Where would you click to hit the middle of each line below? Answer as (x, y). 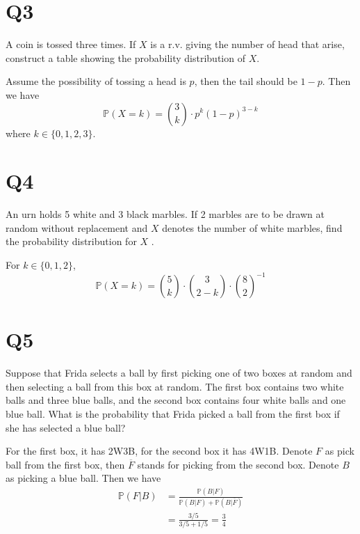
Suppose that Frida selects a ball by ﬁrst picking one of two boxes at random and (179, 373)
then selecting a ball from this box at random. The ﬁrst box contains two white (175, 386)
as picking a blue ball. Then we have (83, 478)
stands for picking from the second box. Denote (238, 464)
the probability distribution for (71, 241)
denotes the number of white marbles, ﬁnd (252, 227)
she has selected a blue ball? (66, 427)
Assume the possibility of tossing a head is (96, 81)
